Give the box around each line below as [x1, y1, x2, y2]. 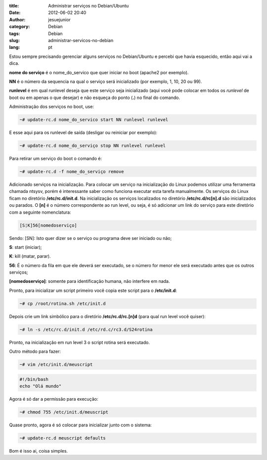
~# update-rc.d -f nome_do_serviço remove [19, 169, 124, 174]
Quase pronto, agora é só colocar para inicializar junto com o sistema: [9, 422, 152, 428]
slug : [9, 37, 20, 43]
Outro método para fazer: [9, 349, 61, 355]
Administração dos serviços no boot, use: [9, 104, 94, 110]
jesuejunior [48, 16, 71, 22]
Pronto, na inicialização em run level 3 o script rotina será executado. [9, 339, 150, 345]
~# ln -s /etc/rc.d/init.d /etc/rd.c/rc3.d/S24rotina [19, 326, 153, 332]
